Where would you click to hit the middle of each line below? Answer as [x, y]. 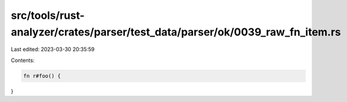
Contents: [23, 60]
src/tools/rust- [48, 15]
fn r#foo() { [42, 76]
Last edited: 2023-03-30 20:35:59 [53, 50]
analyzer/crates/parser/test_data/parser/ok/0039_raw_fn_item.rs [176, 32]
